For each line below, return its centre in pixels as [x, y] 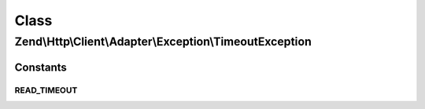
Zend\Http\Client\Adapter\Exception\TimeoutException [163, 42]
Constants [41, 67]
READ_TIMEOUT [46, 90]
